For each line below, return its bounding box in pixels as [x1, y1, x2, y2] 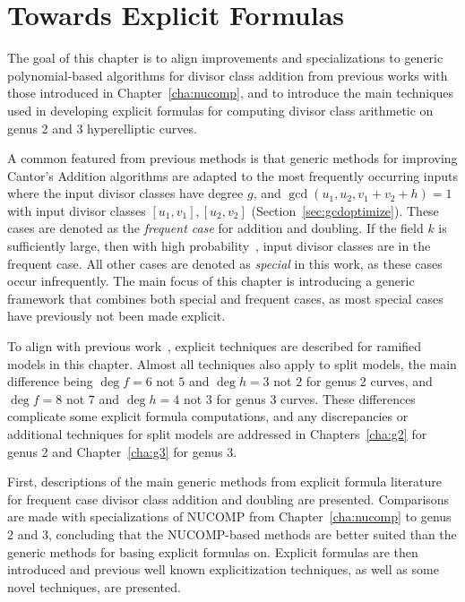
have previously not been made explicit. [7, 306, 226, 325]
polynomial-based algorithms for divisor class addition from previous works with [7, 65, 448, 84]
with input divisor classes [7, 201, 146, 219]
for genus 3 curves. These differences [216, 389, 416, 408]
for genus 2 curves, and [306, 372, 433, 391]
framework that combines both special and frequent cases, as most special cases [7, 288, 443, 307]
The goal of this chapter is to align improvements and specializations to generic [7, 48, 443, 67]
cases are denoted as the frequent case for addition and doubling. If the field [7, 219, 424, 237]
